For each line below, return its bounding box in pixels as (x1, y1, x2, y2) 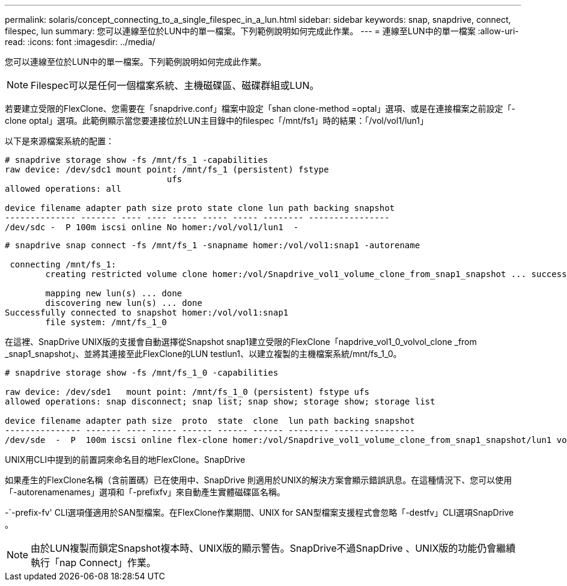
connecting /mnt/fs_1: (10, 260, 117, 269)
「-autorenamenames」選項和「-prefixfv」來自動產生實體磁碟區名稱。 (5, 487, 285, 497)
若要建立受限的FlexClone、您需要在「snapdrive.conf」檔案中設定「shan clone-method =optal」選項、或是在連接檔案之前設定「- (5, 103, 515, 114)
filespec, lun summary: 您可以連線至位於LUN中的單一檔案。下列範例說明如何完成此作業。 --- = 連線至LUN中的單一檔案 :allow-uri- (5, 26, 519, 36)
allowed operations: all (5, 184, 121, 194)
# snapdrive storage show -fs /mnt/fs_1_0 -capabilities (5, 368, 279, 377)
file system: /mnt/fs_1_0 (45, 317, 167, 327)
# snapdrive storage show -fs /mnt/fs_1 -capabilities (5, 155, 268, 165)
